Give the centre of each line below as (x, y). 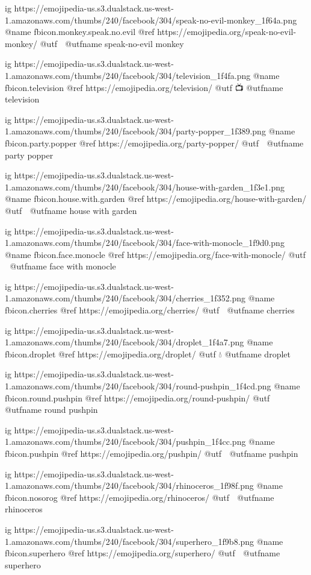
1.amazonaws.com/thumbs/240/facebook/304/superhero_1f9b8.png (130, 541)
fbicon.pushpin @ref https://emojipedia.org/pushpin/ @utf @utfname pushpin (152, 453)
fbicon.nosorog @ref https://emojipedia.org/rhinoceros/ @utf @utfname (140, 497)
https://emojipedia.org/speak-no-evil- (227, 32)
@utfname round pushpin (51, 410)
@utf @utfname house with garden (71, 210)
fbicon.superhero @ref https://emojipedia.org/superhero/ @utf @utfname (143, 553)
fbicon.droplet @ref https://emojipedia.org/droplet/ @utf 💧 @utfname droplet (148, 353)
